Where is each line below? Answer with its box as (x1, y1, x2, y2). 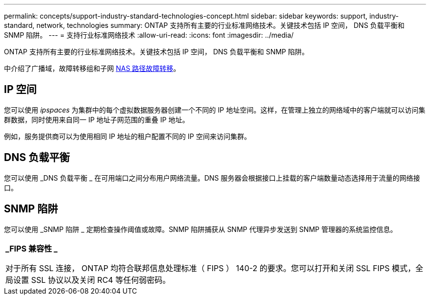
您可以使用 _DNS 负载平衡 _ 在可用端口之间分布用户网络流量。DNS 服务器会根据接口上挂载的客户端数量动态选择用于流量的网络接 (4, 173, 420, 182)
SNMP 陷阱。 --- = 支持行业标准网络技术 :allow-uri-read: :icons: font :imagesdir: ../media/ (4, 31, 294, 39)
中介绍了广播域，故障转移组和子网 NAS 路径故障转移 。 (4, 64, 181, 72)
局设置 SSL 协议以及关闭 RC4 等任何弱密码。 (5, 275, 170, 285)
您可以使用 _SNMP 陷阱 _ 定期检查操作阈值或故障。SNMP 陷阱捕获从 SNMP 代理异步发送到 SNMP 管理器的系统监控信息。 (4, 225, 397, 233)
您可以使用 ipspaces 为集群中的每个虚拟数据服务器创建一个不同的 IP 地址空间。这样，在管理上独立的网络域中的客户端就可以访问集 (4, 105, 426, 114)
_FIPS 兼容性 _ (5, 243, 58, 253)
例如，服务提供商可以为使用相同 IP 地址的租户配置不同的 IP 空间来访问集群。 (4, 132, 251, 140)
